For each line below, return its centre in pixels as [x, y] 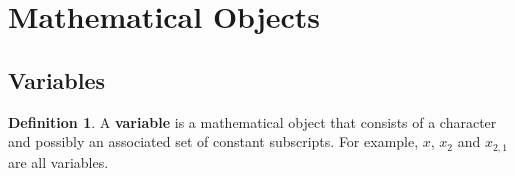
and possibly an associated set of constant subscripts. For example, [213, 141]
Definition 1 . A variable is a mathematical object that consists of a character [252, 121]
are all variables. [58, 161]
